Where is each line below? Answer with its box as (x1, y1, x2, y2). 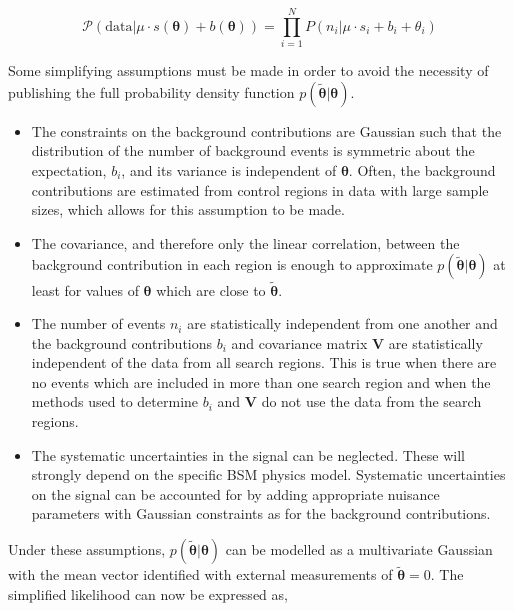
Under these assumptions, (8, 539, 166, 560)
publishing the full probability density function (8, 81, 295, 102)
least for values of (31, 279, 139, 300)
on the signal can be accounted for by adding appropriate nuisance (31, 483, 440, 504)
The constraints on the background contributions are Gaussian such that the (31, 120, 502, 141)
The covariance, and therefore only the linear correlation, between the (31, 232, 460, 253)
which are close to (156, 279, 266, 300)
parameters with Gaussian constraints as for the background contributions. (31, 503, 491, 524)
